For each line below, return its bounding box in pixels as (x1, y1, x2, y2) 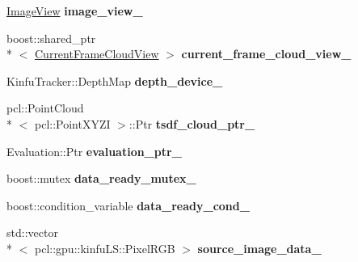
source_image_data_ (197, 239, 322, 256)
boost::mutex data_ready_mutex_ (6, 170, 196, 187)
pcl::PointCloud (6, 99, 84, 116)
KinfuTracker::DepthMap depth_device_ (6, 72, 223, 89)
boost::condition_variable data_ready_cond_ (6, 196, 250, 213)
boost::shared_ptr (6, 29, 96, 46)
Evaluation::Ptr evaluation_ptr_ (6, 142, 182, 159)
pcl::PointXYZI (34, 115, 111, 132)
